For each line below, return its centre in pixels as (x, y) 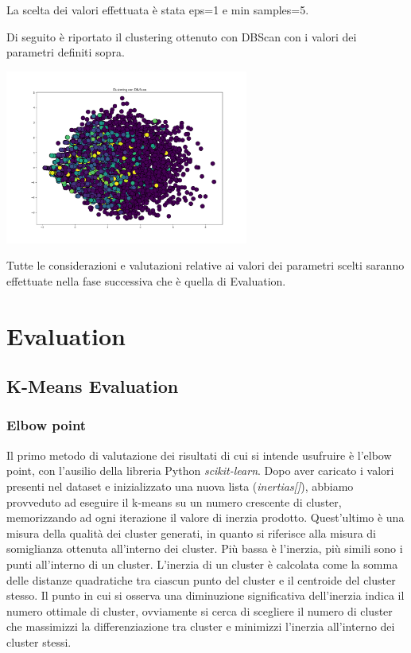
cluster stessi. (39, 641)
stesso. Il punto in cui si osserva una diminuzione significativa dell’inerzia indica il (205, 595)
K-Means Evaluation (93, 386)
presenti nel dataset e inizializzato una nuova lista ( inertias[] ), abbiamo (180, 486)
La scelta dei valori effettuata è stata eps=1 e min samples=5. (158, 10)
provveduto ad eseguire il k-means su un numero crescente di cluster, (174, 501)
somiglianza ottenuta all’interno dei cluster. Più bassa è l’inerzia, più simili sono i (205, 548)
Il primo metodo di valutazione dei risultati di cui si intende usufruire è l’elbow (199, 455)
